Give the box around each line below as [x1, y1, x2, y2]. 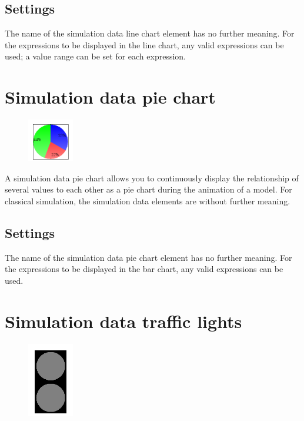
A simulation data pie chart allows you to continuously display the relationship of [5, 171, 299, 184]
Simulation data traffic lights [5, 309, 242, 333]
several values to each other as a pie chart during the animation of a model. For [5, 183, 292, 195]
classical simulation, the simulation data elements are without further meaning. [5, 195, 290, 207]
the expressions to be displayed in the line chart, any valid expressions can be [5, 38, 284, 51]
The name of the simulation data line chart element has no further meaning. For [5, 27, 295, 39]
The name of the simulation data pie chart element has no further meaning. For [5, 251, 292, 263]
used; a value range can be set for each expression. [5, 50, 186, 62]
